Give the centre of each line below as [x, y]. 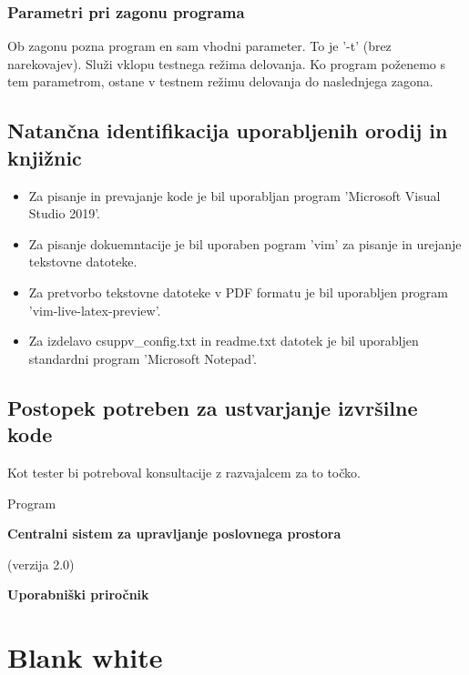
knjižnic [45, 157]
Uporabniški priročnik [78, 594]
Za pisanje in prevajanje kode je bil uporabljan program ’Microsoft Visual [234, 195]
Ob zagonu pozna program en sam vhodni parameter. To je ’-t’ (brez [199, 46]
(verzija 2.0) [41, 564]
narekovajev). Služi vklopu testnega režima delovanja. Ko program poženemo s [226, 63]
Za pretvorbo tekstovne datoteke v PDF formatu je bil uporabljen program [239, 292]
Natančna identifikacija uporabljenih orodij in [228, 131]
